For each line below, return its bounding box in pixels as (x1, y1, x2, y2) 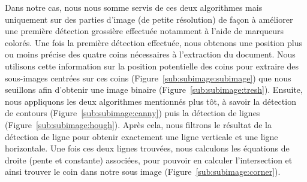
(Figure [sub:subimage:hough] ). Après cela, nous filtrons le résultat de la (5, 118, 272, 131)
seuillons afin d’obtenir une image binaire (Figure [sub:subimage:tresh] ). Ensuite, (5, 83, 303, 96)
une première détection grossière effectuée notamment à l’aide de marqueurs (5, 25, 284, 37)
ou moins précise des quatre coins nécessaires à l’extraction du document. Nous (5, 48, 296, 60)
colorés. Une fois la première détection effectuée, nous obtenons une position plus (5, 36, 302, 48)
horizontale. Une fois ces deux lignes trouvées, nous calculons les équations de (5, 142, 290, 154)
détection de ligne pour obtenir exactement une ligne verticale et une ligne (5, 130, 278, 142)
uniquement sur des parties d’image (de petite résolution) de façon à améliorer (5, 13, 293, 25)
